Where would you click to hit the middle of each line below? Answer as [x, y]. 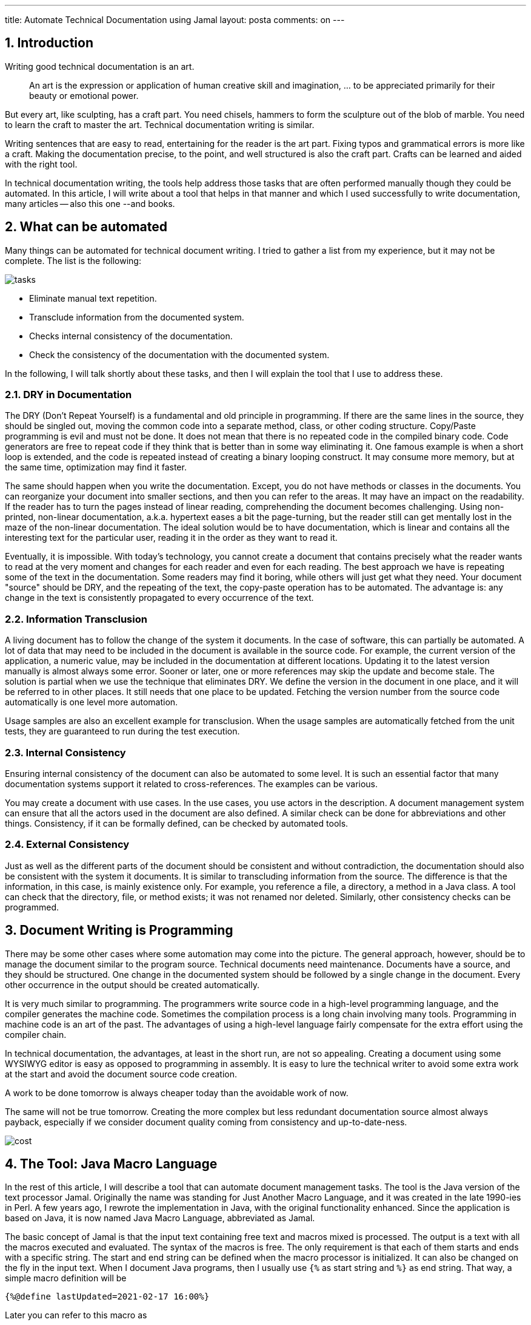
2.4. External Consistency [67, 845]
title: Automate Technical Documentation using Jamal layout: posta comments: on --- [175, 20]
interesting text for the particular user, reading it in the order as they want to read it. [171, 538]
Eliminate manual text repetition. [93, 298]
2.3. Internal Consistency [65, 752]
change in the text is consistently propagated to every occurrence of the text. [159, 598]
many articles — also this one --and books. [90, 203]
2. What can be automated [86, 227]
